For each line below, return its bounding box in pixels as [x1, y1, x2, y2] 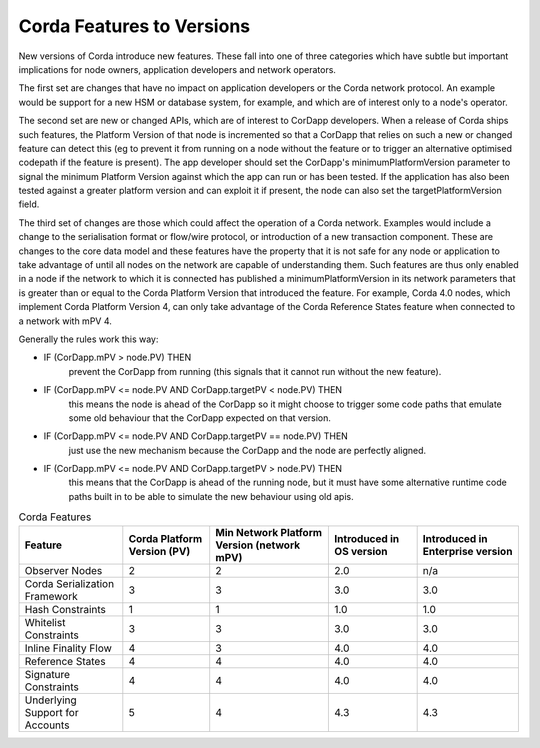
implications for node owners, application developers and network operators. [18, 63, 337, 75]
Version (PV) [128, 544, 191, 558]
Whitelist [24, 615, 66, 629]
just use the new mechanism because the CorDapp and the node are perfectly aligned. [68, 444, 427, 456]
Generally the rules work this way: [18, 333, 159, 345]
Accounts [24, 718, 70, 732]
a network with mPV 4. [18, 315, 112, 327]
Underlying [24, 693, 77, 707]
